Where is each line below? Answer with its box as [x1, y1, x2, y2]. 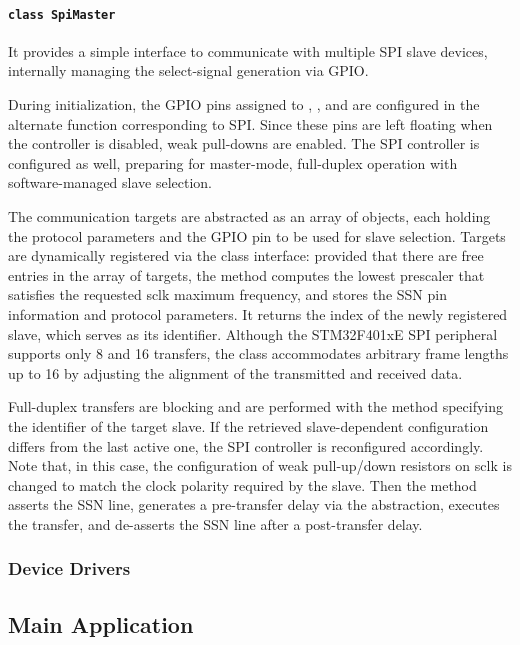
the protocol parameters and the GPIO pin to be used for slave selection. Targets [8, 225, 506, 246]
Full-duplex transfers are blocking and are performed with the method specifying [8, 396, 503, 417]
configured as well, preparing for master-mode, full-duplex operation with [8, 152, 458, 173]
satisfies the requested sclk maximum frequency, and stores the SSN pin [8, 284, 447, 305]
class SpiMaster [8, 7, 116, 22]
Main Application [8, 608, 194, 639]
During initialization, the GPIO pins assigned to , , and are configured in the [8, 94, 480, 115]
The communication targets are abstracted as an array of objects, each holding [8, 206, 491, 227]
